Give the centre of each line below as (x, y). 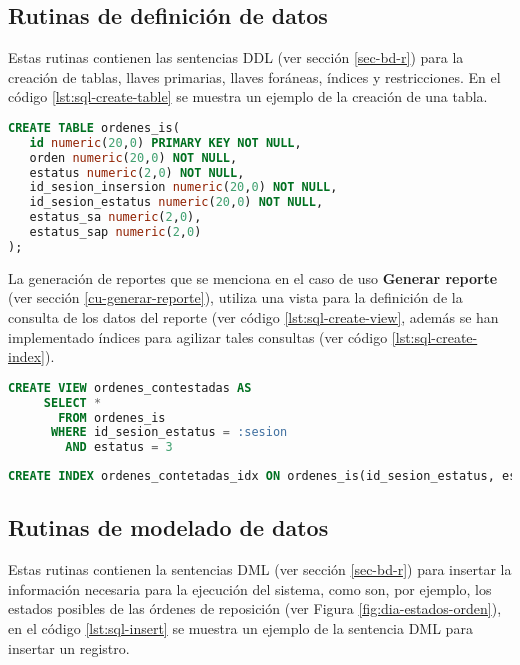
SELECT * (72, 402)
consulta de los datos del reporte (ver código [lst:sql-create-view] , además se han (253, 317)
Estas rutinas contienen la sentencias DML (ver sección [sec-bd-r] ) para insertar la (260, 569)
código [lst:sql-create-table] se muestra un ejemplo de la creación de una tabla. (248, 96)
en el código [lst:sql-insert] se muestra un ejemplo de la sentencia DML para (240, 628)
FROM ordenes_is (112, 417)
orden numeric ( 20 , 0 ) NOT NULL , (133, 157)
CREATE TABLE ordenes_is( (94, 127)
